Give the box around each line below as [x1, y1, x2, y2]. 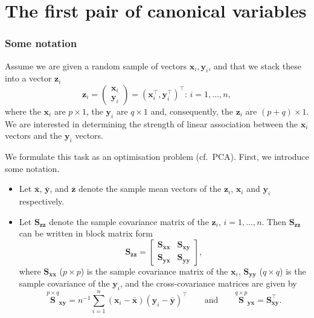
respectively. [19, 195, 65, 208]
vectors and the [5, 129, 62, 142]
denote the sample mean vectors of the [78, 182, 222, 195]
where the [5, 104, 41, 117]
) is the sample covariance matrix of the [80, 264, 228, 277]
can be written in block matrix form [19, 227, 153, 240]
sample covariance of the [19, 277, 110, 290]
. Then [261, 215, 286, 227]
